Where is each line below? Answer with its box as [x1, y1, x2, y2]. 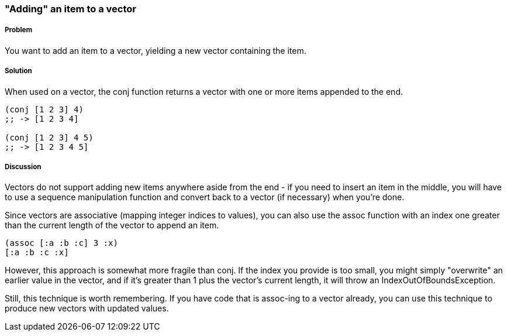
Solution [5, 67, 32, 76]
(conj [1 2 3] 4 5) [5, 132, 94, 142]
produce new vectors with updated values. [5, 303, 169, 314]
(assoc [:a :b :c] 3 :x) [5, 238, 118, 248]
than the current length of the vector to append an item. [5, 220, 219, 231]
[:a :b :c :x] [5, 248, 69, 258]
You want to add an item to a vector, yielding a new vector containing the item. [5, 45, 306, 56]
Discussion [5, 162, 42, 171]
